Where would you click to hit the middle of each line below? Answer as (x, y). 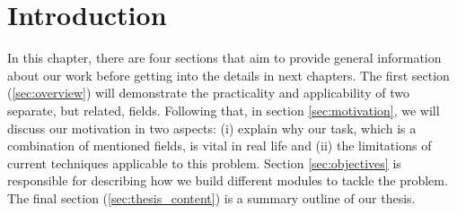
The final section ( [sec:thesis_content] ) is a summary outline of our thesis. (211, 197)
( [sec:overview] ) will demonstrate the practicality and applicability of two (208, 93)
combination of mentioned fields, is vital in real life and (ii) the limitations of (220, 146)
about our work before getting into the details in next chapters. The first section (228, 75)
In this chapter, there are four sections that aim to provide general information (224, 58)
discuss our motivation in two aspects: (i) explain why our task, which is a (212, 128)
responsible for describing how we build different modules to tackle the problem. (228, 180)
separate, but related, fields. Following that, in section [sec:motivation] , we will (224, 110)
